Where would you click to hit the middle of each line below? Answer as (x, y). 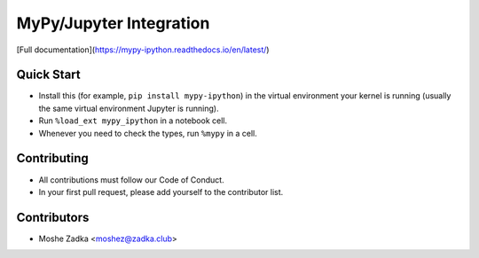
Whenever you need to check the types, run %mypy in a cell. (148, 133)
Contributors (53, 217)
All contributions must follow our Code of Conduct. (132, 180)
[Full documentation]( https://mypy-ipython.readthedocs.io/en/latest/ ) (143, 50)
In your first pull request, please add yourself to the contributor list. (161, 192)
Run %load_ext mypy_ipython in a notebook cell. (133, 121)
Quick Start (48, 75)
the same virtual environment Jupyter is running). (129, 108)
